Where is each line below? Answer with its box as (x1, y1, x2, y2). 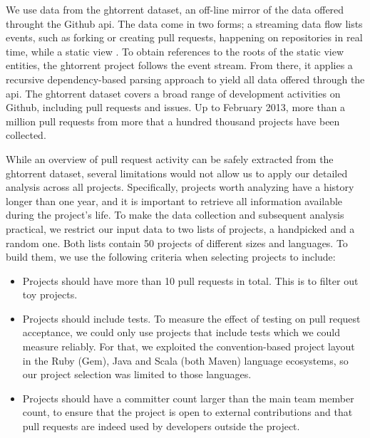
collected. (6, 127, 46, 142)
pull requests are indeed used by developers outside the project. (22, 419, 300, 434)
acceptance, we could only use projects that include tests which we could (22, 325, 340, 340)
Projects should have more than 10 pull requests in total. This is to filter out (22, 273, 359, 288)
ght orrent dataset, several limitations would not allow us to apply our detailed (6, 165, 348, 180)
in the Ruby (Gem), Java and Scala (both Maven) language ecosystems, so (22, 353, 349, 367)
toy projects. (22, 287, 78, 302)
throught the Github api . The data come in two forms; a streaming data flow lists (6, 16, 363, 31)
